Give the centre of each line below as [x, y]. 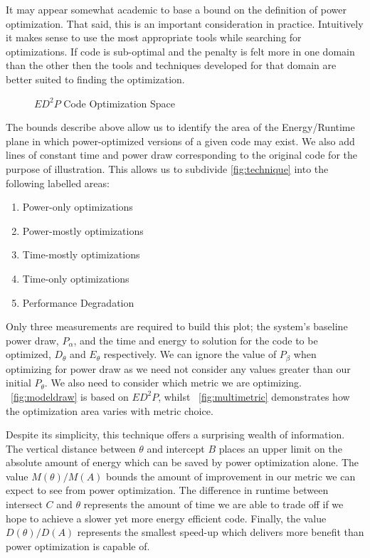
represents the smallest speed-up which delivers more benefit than [221, 532]
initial [18, 383]
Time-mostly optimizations [81, 254]
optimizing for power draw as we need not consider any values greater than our [178, 368]
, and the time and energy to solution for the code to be [196, 340]
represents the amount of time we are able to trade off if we [213, 504]
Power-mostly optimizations [83, 230]
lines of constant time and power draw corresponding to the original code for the [181, 155]
